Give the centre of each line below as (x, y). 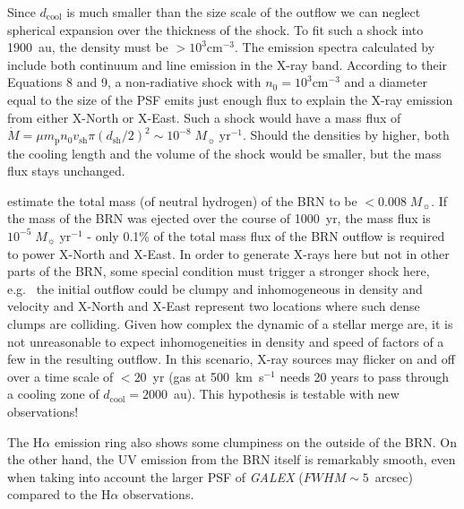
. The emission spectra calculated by (335, 47)
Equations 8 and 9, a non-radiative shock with (134, 82)
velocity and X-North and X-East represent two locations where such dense (214, 306)
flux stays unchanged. (66, 171)
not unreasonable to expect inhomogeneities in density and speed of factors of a (226, 341)
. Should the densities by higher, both (346, 135)
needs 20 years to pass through (365, 376)
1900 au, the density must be (88, 47)
